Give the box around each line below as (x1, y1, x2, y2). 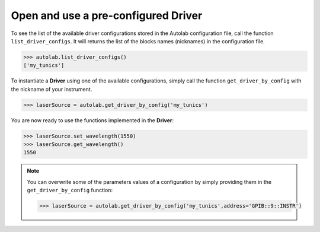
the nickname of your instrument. (11, 85, 92, 93)
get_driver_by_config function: (27, 187, 113, 194)
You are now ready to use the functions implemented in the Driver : (11, 116, 174, 124)
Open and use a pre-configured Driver (11, 9, 203, 22)
